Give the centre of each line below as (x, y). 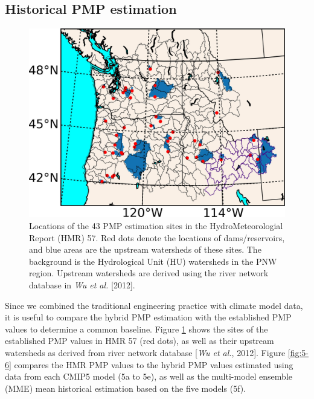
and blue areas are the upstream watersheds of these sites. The (145, 249)
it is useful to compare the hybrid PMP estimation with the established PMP (148, 317)
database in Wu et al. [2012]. (82, 284)
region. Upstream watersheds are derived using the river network (149, 273)
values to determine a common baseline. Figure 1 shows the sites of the (136, 329)
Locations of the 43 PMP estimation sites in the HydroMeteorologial (156, 225)
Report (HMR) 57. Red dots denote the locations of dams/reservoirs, (157, 237)
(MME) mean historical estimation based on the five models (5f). (126, 388)
